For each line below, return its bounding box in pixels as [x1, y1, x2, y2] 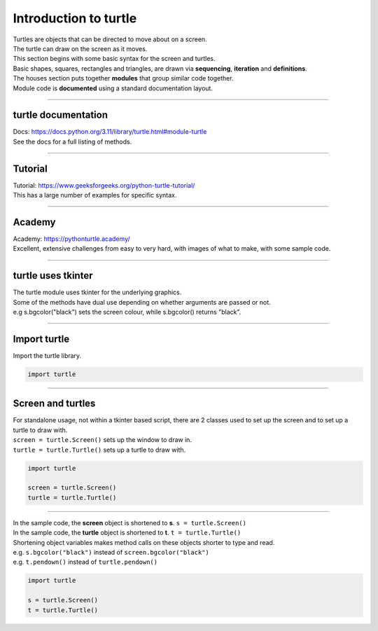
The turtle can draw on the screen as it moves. [13, 44, 148, 53]
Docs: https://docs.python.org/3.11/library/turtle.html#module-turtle [13, 127, 207, 136]
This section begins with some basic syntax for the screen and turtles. [13, 55, 216, 63]
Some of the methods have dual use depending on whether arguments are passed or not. [13, 298, 271, 306]
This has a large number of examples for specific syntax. [13, 191, 177, 200]
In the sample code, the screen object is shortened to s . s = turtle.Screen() [13, 518, 246, 527]
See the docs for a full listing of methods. [13, 137, 132, 146]
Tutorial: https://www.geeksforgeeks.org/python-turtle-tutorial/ [13, 181, 195, 189]
